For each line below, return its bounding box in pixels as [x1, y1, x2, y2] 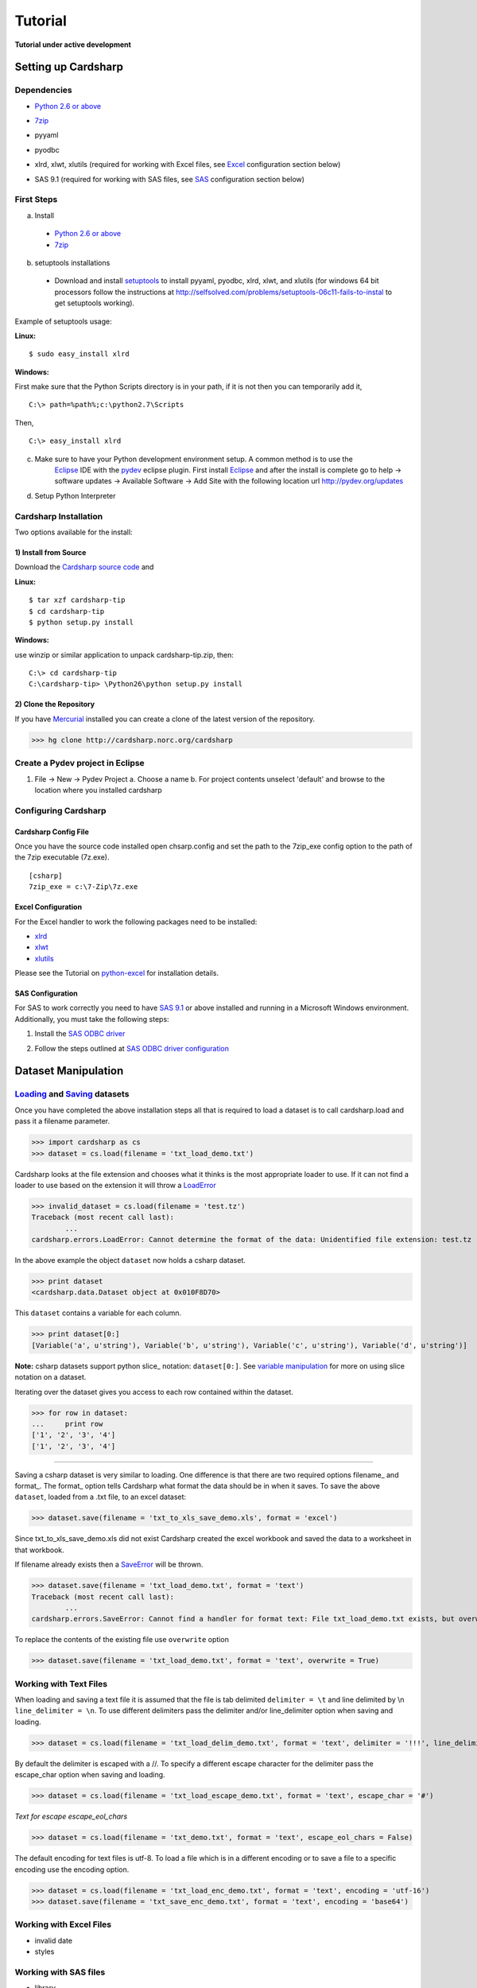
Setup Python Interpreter [34, 491, 116, 500]
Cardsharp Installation [14, 511, 103, 522]
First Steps [14, 194, 58, 205]
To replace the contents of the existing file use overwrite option [14, 1635, 230, 1644]
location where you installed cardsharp [34, 785, 162, 794]
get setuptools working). [54, 298, 135, 308]
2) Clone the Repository [14, 700, 95, 709]
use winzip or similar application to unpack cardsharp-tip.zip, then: [14, 650, 235, 659]
